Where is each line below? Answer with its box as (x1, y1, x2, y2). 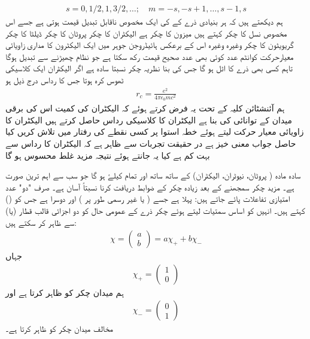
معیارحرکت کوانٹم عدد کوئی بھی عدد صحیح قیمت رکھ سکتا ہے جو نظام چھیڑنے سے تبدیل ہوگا (5, 50, 294, 62)
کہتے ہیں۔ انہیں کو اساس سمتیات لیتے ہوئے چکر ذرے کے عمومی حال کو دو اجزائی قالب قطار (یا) (5, 204, 305, 216)
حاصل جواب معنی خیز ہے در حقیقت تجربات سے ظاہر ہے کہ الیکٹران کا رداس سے (5, 137, 296, 150)
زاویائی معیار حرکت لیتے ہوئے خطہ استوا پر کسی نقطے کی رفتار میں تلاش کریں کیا (5, 125, 304, 138)
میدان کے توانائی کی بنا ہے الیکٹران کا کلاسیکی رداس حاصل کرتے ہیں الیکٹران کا (5, 113, 293, 126)
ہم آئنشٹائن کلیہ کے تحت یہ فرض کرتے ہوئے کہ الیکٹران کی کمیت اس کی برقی (5, 102, 285, 114)
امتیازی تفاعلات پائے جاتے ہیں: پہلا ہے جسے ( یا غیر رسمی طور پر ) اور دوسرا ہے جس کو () (5, 192, 290, 205)
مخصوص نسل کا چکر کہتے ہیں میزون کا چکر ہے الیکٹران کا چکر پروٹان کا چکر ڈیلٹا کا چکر (5, 26, 287, 39)
